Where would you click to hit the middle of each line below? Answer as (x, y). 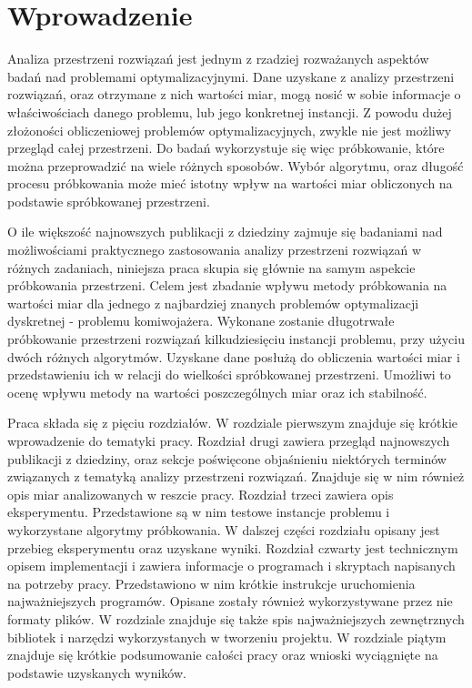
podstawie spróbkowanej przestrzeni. (109, 201)
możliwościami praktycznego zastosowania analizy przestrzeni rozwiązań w (215, 250)
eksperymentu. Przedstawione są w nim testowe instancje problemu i (199, 512)
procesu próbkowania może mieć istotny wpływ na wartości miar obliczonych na (230, 183)
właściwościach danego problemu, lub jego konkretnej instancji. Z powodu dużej (230, 111)
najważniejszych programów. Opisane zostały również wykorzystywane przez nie (230, 601)
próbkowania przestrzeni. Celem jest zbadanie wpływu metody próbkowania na (227, 285)
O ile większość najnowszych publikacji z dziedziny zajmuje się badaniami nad (225, 232)
